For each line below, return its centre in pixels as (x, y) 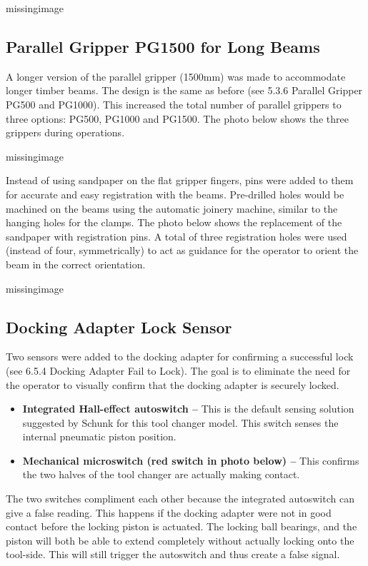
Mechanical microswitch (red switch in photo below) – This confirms (191, 460)
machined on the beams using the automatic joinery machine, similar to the (172, 208)
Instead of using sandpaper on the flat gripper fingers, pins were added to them (180, 180)
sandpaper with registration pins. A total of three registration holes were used (176, 236)
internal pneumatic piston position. (99, 436)
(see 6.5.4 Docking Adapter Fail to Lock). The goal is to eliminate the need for (178, 370)
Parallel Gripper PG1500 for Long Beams (163, 46)
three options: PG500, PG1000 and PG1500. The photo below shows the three (177, 118)
